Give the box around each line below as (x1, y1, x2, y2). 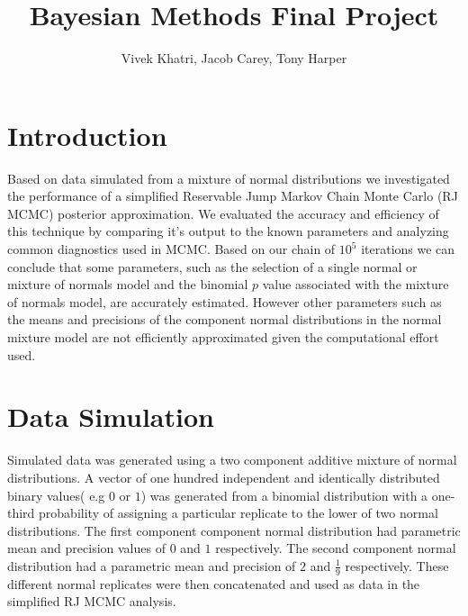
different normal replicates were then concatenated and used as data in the (7, 574, 420, 593)
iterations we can (361, 240, 455, 258)
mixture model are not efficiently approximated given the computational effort (7, 328, 439, 346)
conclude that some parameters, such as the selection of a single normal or (7, 257, 418, 276)
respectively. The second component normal (215, 539, 456, 557)
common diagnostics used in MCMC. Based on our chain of (7, 240, 336, 258)
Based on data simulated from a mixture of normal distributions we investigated (7, 168, 450, 187)
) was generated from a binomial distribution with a (140, 485, 428, 504)
